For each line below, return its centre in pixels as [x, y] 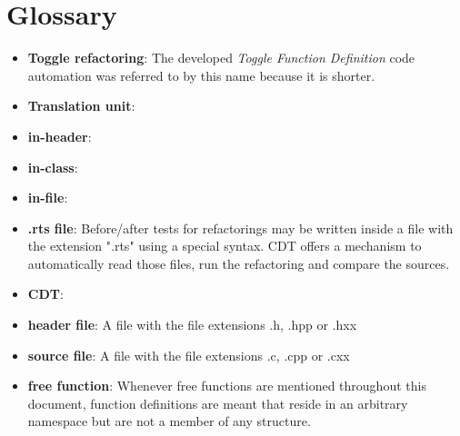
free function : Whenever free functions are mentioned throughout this [227, 386]
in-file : [48, 198]
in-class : [53, 167]
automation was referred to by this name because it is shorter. [201, 75]
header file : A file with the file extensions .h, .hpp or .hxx [192, 325]
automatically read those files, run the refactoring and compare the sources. [239, 263]
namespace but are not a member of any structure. [169, 421]
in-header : [60, 136]
